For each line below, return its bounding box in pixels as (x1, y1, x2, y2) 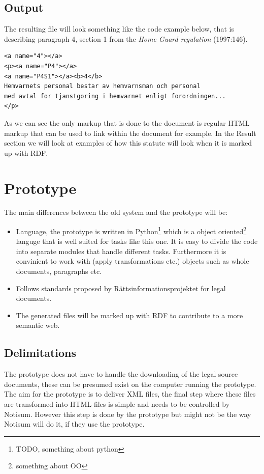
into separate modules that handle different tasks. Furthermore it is (16, 245, 226, 256)
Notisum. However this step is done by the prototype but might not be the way (4, 408, 251, 419)
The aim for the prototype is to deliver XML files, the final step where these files (4, 388, 256, 399)
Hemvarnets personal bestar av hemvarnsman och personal (4, 82, 201, 90)
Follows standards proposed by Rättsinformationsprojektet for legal (16, 283, 226, 293)
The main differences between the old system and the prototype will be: (4, 207, 228, 217)
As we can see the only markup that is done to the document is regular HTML (4, 117, 250, 128)
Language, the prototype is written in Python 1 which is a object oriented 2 (16, 225, 247, 236)
